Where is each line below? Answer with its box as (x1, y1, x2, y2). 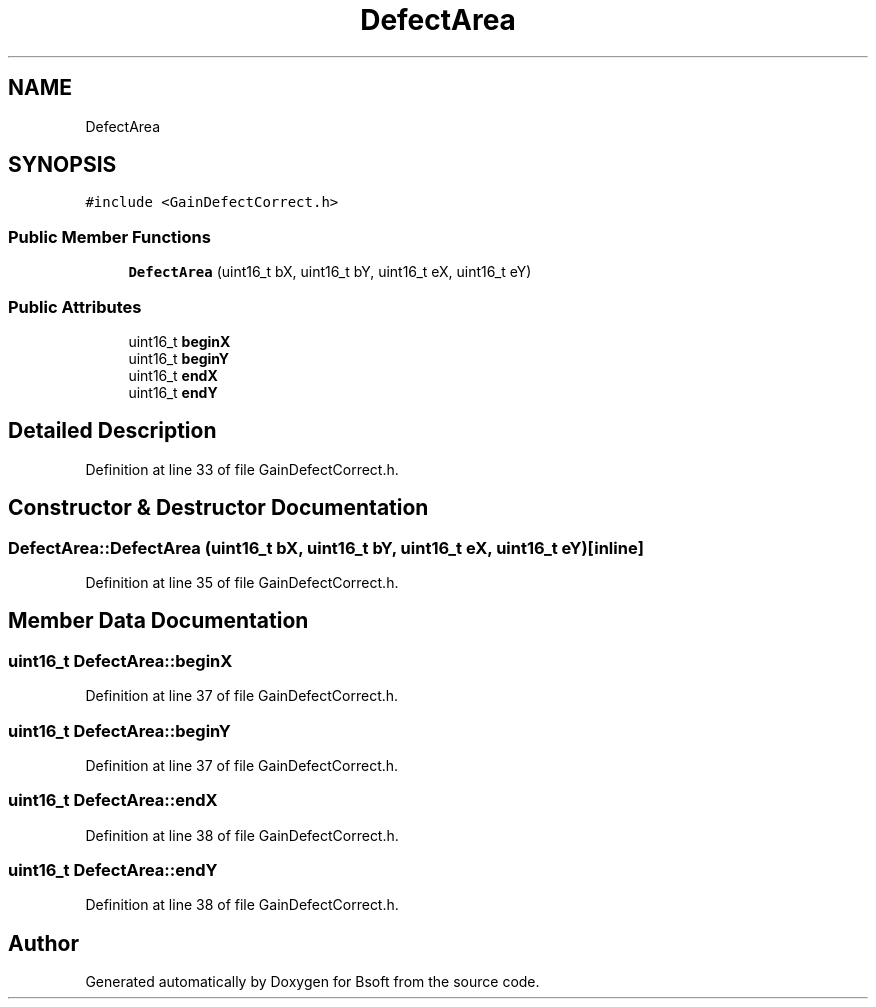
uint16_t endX (128, 366, 218, 384)
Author (8, 930, 79, 956)
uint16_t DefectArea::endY (8, 860, 218, 881)
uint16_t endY (128, 383, 218, 401)
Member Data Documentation (8, 608, 309, 634)
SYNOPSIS (8, 152, 117, 178)
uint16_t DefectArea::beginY (8, 720, 231, 741)
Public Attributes (8, 296, 142, 317)
